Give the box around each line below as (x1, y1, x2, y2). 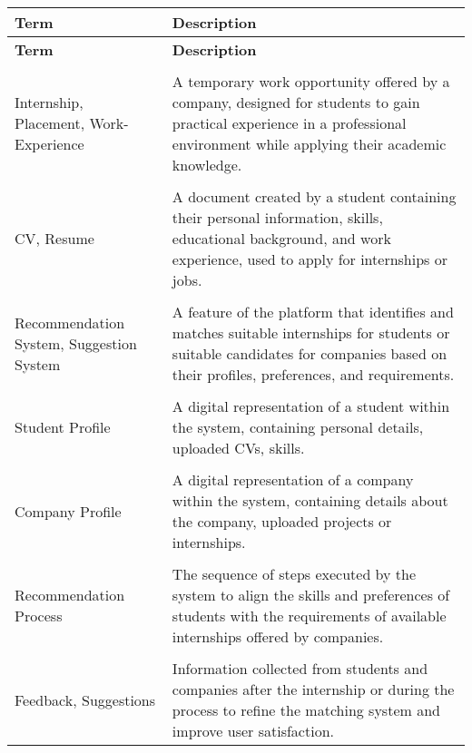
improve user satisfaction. (172, 720, 334, 741)
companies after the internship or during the (172, 679, 455, 699)
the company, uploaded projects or (172, 511, 392, 532)
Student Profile (15, 416, 111, 437)
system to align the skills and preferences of (172, 584, 450, 605)
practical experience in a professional (172, 112, 407, 133)
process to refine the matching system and (172, 699, 440, 720)
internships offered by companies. (172, 626, 384, 647)
